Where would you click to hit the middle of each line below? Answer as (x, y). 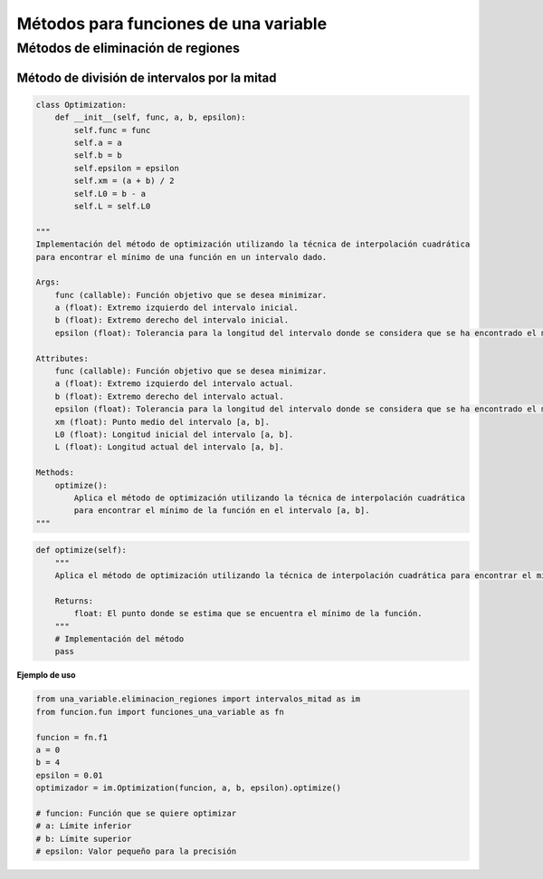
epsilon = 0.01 (69, 775)
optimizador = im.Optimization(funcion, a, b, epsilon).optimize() (189, 788)
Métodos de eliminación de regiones (128, 48)
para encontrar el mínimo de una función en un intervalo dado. (181, 257)
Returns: (74, 601)
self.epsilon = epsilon (127, 168)
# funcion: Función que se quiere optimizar (136, 813)
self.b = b (98, 155)
